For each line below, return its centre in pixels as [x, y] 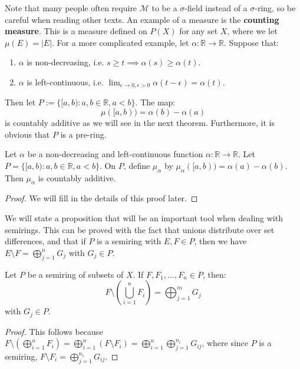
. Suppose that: [251, 42]
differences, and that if [45, 241]
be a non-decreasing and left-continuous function [115, 154]
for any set [199, 31]
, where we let [252, 31]
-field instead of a [216, 8]
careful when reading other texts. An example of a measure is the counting [142, 19]
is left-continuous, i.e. [65, 82]
